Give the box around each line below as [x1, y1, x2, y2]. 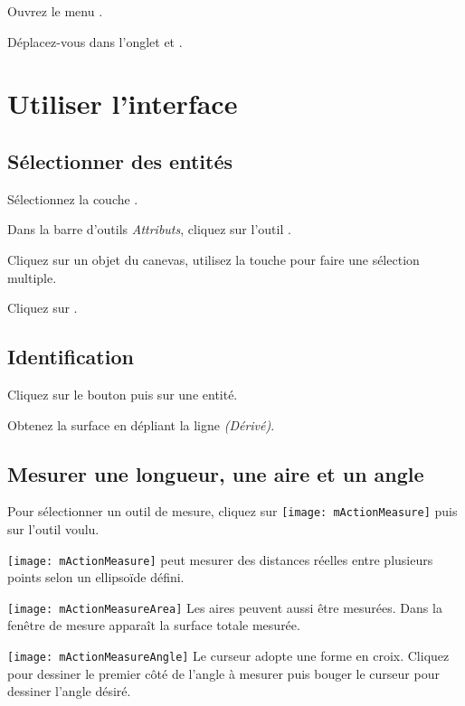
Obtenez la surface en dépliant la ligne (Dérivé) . [7, 415, 275, 434]
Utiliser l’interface [7, 85, 238, 122]
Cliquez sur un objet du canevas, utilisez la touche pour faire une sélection [7, 249, 420, 268]
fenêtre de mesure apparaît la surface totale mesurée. [7, 616, 300, 635]
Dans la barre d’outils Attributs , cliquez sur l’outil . [7, 220, 291, 239]
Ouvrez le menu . [7, 2, 103, 20]
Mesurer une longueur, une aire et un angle [7, 459, 424, 487]
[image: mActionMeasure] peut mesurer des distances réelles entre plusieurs [7, 550, 433, 569]
